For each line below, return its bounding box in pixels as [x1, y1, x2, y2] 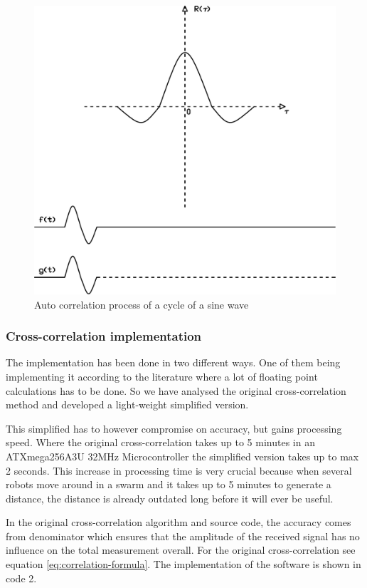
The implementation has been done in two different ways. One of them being [6, 355, 341, 370]
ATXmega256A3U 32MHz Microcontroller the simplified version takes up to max [6, 448, 359, 463]
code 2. [6, 570, 37, 585]
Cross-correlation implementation [6, 327, 202, 345]
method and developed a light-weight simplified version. [6, 397, 249, 412]
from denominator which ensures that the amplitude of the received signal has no [6, 528, 360, 543]
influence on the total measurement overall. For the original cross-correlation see [6, 542, 356, 557]
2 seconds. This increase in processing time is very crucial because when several [6, 463, 352, 478]
